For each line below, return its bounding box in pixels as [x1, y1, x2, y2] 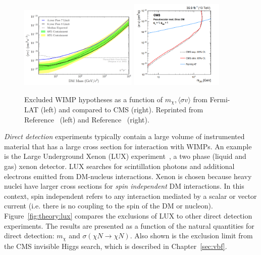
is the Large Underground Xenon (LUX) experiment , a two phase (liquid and [4, 151, 246, 161]
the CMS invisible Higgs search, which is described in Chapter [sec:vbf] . [4, 240, 227, 251]
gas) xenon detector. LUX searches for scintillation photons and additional [4, 160, 235, 171]
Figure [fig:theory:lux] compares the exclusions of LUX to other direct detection [4, 210, 252, 221]
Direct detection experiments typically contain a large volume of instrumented [4, 131, 245, 142]
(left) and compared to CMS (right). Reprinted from [40, 104, 203, 114]
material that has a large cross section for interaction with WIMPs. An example [4, 141, 252, 151]
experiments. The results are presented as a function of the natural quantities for [4, 220, 254, 231]
